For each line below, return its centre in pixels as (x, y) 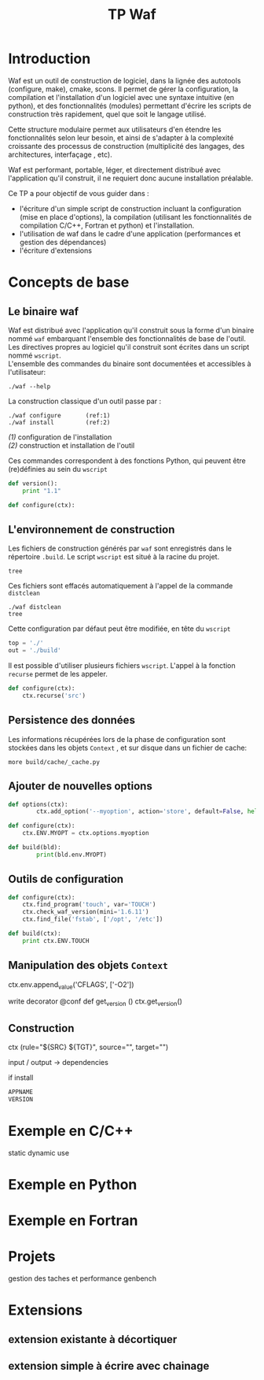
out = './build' (35, 651)
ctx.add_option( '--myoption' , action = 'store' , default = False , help (149, 812)
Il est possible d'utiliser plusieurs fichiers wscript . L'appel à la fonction (122, 666)
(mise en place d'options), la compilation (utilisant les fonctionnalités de (136, 217)
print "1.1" (42, 491)
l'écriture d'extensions (56, 250)
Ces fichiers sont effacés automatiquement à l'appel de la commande (121, 586)
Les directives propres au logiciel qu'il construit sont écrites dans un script (129, 347)
